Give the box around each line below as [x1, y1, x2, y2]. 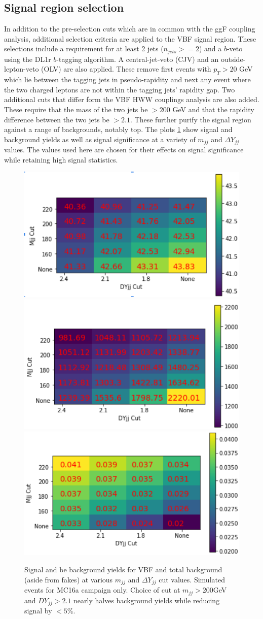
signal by [24, 605, 52, 616]
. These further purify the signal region [130, 114, 251, 124]
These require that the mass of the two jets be [4, 104, 148, 115]
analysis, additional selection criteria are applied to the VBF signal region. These [4, 33, 256, 44]
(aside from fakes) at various [24, 574, 113, 584]
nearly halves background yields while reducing [73, 595, 220, 605]
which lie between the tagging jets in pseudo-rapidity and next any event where [4, 74, 251, 85]
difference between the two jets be [4, 114, 109, 124]
